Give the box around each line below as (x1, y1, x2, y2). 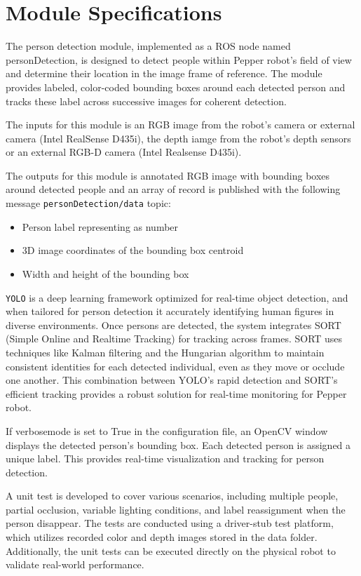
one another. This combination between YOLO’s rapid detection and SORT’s (6, 373, 338, 387)
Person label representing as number (22, 219, 179, 234)
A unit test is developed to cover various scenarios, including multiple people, (6, 488, 339, 503)
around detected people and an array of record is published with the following (6, 182, 341, 196)
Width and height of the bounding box (22, 266, 189, 281)
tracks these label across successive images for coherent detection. (6, 93, 287, 108)
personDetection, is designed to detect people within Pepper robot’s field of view (6, 52, 352, 67)
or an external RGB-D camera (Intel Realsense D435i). (6, 145, 242, 159)
